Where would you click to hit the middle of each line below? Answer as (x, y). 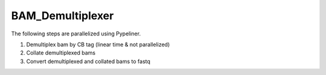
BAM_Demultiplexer (62, 16)
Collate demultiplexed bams (61, 53)
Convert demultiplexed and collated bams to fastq (88, 61)
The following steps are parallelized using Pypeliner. (76, 34)
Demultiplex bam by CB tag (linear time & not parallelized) (98, 44)
